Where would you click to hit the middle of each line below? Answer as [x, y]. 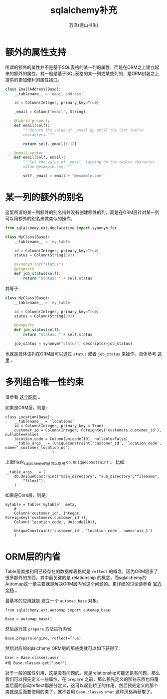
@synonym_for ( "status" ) [39, 264]
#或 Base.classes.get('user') [36, 663]
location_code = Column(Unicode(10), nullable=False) [71, 439]
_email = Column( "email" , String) [50, 112]
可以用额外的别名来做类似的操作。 [40, 218]
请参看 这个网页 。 [24, 397]
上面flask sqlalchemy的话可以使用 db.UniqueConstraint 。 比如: [65, 462]
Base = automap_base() [29, 619]
